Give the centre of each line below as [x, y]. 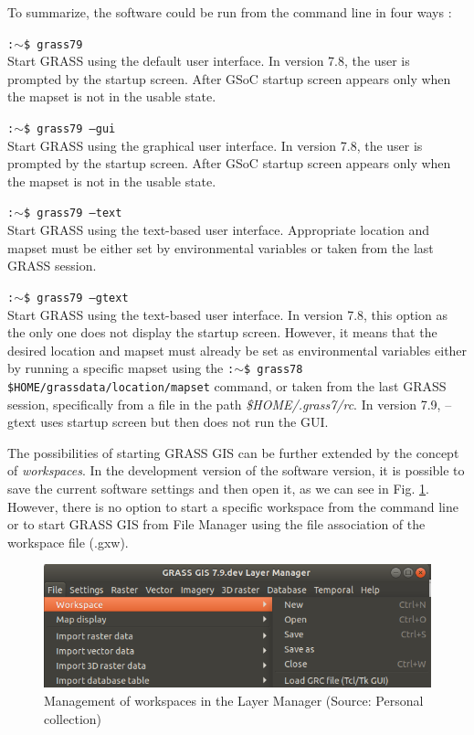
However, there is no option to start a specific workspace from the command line [233, 506]
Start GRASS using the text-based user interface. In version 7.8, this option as [227, 314]
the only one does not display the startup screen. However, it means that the [222, 332]
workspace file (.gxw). [68, 542]
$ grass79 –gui [70, 129]
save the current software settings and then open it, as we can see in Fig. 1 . [218, 489]
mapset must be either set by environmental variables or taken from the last [221, 247]
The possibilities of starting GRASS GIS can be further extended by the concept [233, 452]
